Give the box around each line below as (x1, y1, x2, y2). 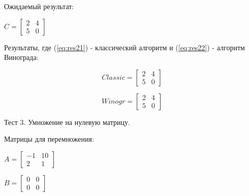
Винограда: (4, 52, 39, 62)
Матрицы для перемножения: (4, 134, 94, 144)
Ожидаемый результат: (4, 1, 74, 11)
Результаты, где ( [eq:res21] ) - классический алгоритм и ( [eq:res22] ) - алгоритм (4, 42, 245, 52)
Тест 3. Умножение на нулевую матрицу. (4, 116, 130, 127)
